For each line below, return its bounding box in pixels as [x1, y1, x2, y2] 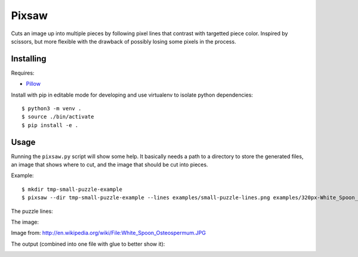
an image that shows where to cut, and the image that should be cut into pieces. [11, 161, 208, 168]
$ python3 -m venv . [21, 105, 82, 112]
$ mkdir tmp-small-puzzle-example [21, 185, 122, 193]
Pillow [26, 80, 41, 88]
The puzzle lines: [11, 208, 53, 215]
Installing [11, 54, 47, 64]
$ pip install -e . [21, 122, 79, 128]
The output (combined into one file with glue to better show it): [11, 240, 165, 247]
